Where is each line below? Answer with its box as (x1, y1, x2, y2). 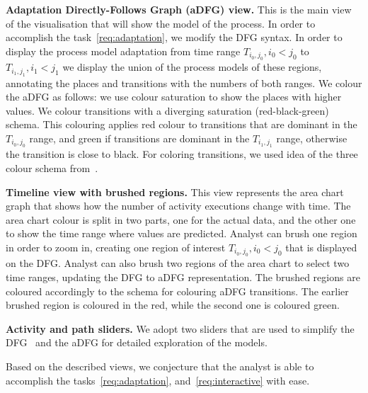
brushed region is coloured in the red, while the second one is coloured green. (6, 297, 340, 312)
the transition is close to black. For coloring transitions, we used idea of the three (6, 147, 358, 161)
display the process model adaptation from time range (6, 43, 241, 58)
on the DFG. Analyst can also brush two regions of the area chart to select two (6, 256, 350, 270)
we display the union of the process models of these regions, (62, 59, 322, 74)
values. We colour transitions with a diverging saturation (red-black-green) (6, 103, 329, 118)
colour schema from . (6, 160, 98, 175)
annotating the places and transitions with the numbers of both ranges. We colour (6, 75, 362, 90)
